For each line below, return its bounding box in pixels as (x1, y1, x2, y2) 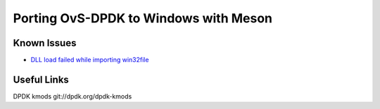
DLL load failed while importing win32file (30, 56, 149, 64)
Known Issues (13, 37, 77, 49)
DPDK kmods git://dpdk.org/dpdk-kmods (13, 92, 132, 101)
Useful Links (13, 73, 70, 85)
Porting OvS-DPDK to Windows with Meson (13, 10, 273, 26)
